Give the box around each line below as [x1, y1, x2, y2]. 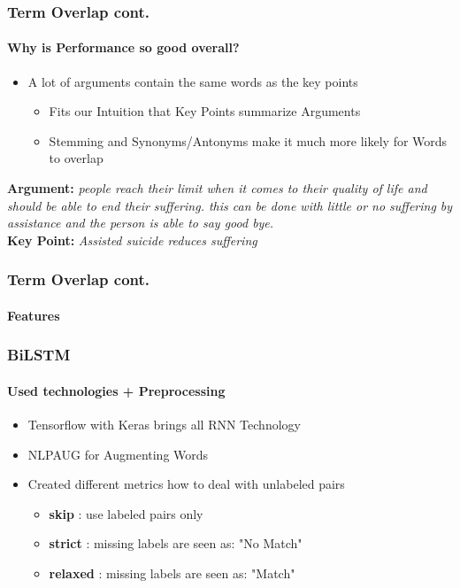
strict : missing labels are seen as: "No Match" [49, 534, 303, 553]
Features [7, 306, 60, 324]
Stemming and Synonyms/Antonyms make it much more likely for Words [49, 131, 448, 150]
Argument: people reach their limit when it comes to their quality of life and [7, 179, 427, 197]
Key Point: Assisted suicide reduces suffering [7, 230, 257, 249]
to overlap [49, 149, 103, 167]
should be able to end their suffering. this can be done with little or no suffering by [7, 196, 453, 214]
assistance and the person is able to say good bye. [7, 213, 274, 232]
